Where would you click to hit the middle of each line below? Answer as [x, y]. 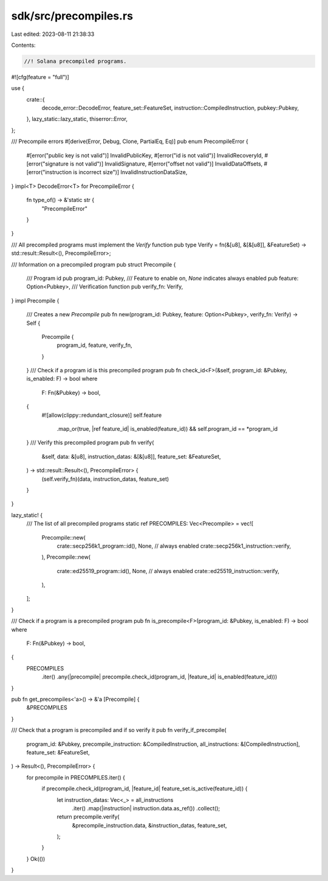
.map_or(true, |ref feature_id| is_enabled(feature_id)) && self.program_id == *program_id [167, 429]
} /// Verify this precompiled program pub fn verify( [90, 443]
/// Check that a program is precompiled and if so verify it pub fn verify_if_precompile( [119, 730]
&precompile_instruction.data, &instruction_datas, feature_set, [149, 825]
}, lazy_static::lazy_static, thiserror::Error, [77, 119]
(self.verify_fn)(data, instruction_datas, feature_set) [105, 479]
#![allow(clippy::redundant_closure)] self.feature [102, 415]
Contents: [23, 45]
